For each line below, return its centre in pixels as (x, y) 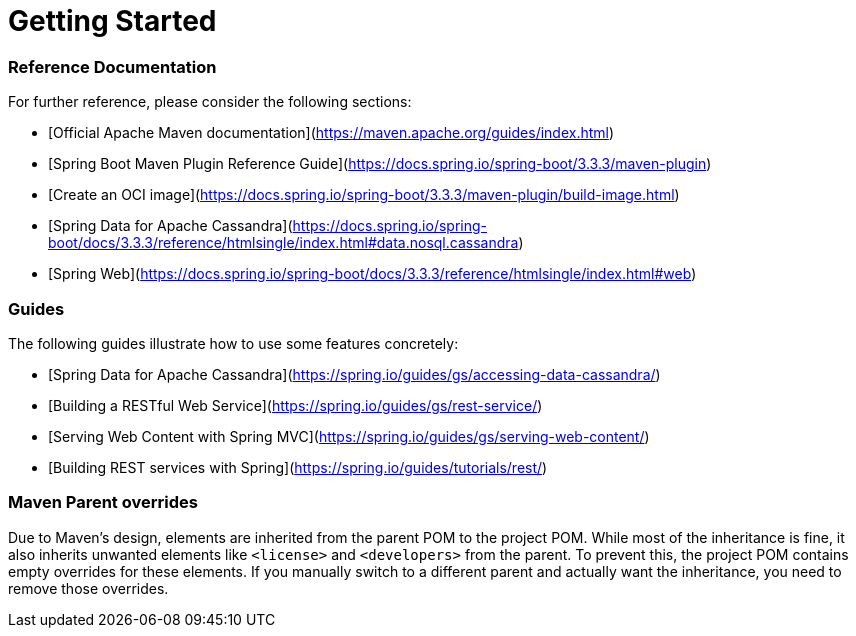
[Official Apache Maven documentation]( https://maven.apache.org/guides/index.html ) (331, 133)
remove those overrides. (88, 588)
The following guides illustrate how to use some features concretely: (233, 343)
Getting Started (112, 21)
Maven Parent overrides (103, 502)
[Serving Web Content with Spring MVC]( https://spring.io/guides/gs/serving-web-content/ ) (349, 436)
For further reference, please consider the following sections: (210, 102)
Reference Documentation (112, 66)
